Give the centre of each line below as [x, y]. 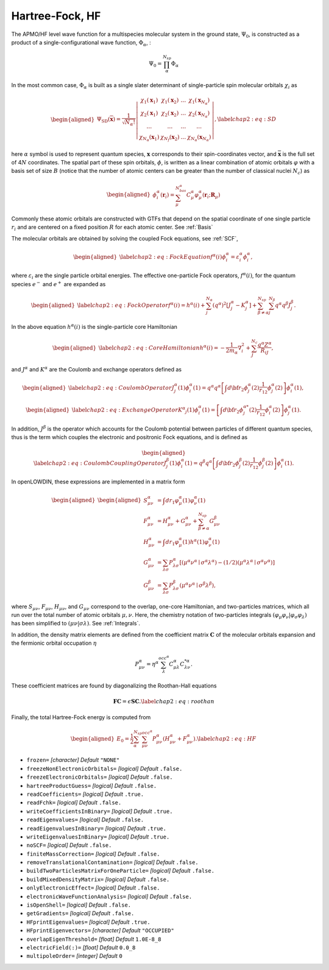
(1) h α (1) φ [196, 542]
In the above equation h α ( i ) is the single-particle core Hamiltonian [94, 326]
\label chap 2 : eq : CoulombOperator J [121, 388]
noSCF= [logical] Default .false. [69, 845]
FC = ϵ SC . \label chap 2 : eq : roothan [164, 701]
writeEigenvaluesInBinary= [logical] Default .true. [98, 837]
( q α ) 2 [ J [222, 305]
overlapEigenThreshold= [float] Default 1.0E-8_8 [94, 939]
